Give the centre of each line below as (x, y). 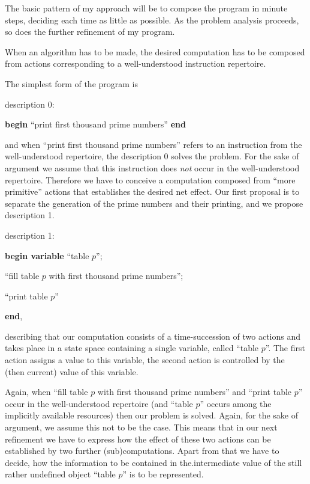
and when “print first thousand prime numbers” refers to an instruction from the (154, 144)
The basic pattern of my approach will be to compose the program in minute (146, 8)
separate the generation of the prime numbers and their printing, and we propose (154, 203)
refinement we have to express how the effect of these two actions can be (138, 439)
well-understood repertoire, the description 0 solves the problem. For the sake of (152, 156)
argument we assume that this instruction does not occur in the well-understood (152, 167)
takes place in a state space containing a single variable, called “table (132, 348)
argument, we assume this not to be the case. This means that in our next (141, 427)
